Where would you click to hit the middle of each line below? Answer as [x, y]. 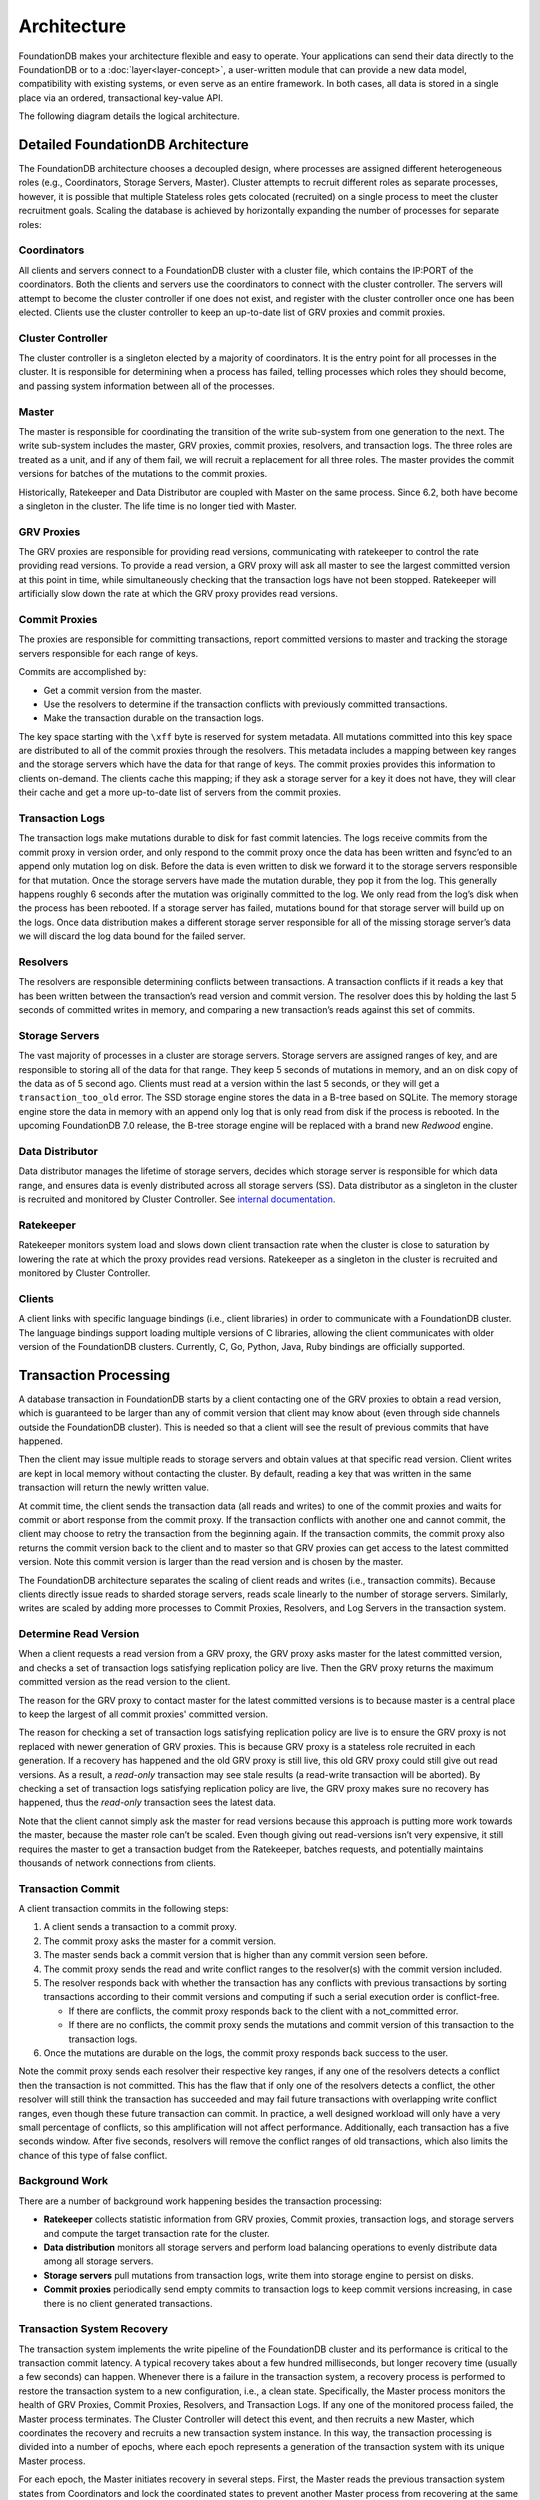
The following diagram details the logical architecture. [129, 116]
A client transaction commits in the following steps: [123, 1909]
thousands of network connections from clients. [117, 1862]
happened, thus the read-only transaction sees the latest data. [147, 1802]
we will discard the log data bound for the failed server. [132, 936]
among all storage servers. [98, 2261]
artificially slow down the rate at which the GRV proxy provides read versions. [178, 594]
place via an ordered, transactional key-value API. [121, 97]
